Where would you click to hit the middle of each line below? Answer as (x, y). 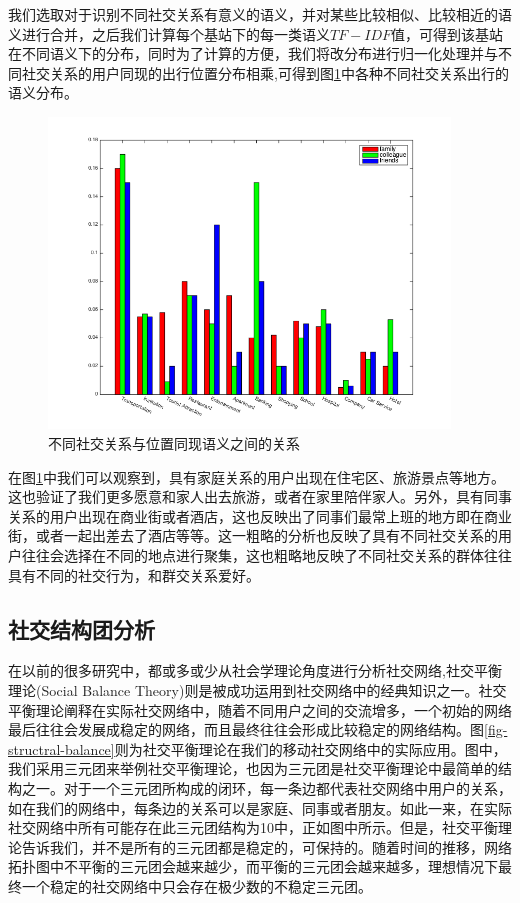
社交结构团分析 (81, 628)
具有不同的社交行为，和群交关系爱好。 (134, 574)
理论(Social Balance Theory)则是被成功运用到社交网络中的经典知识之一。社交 (257, 689)
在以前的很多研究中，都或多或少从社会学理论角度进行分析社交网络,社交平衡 (255, 670)
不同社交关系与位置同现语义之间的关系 (174, 442)
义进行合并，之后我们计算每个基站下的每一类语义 (169, 33)
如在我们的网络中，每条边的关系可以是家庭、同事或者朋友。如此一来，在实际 (260, 807)
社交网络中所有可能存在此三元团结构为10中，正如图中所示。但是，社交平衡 (253, 827)
